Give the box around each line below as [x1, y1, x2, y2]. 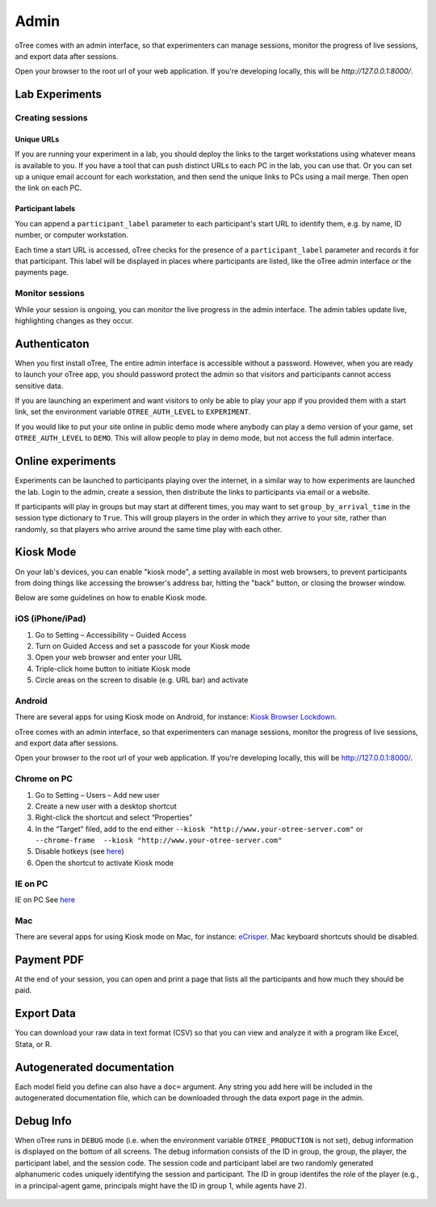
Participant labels [15, 204, 76, 213]
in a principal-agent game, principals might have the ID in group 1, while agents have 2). [15, 1180, 307, 1190]
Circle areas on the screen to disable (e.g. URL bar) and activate [35, 675, 249, 685]
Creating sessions [15, 112, 88, 124]
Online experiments [15, 454, 116, 468]
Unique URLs [15, 134, 60, 144]
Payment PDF [15, 952, 85, 966]
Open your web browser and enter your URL [35, 652, 182, 662]
